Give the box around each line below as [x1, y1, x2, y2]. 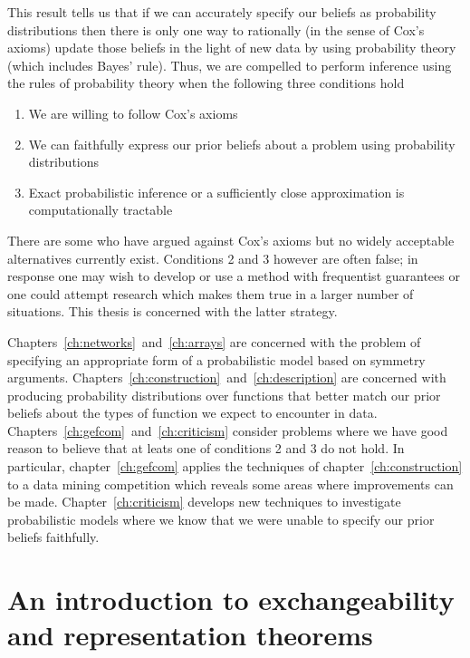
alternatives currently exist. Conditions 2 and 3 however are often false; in [7, 248, 418, 267]
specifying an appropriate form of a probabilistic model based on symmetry [7, 350, 426, 369]
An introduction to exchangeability [7, 581, 455, 618]
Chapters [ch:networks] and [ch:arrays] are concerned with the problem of [7, 332, 421, 351]
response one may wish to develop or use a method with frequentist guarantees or [7, 266, 460, 285]
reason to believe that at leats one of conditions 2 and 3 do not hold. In [7, 439, 405, 458]
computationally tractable [28, 200, 173, 219]
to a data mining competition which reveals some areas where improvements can [7, 474, 454, 493]
